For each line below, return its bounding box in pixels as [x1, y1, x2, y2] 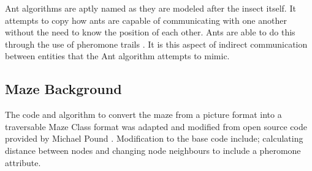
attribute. [5, 156, 41, 169]
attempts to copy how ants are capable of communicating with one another [5, 13, 287, 26]
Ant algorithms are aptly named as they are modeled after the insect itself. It [5, 2, 296, 14]
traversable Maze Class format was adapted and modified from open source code [5, 120, 307, 133]
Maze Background [5, 79, 122, 98]
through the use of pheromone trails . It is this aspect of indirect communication [5, 37, 308, 50]
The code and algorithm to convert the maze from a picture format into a [5, 108, 282, 121]
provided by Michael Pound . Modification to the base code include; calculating [5, 132, 303, 145]
